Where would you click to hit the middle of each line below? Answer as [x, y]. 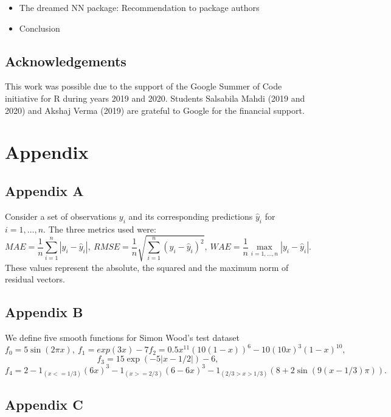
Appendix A [44, 190]
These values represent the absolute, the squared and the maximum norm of [147, 267]
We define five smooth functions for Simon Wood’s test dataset [122, 338]
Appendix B [44, 312]
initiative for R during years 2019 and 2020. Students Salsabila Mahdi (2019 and [155, 98]
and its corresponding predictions [191, 216]
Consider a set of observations [61, 216]
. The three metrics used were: [100, 229]
